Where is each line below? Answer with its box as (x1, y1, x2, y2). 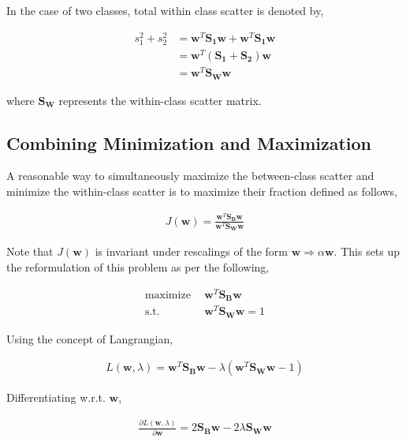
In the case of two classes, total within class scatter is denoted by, (6, 2, 324, 18)
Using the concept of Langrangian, (6, 330, 173, 346)
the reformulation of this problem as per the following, (6, 258, 270, 275)
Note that (6, 243, 54, 260)
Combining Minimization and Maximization (6, 130, 372, 155)
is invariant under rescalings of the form (95, 243, 288, 260)
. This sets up (333, 243, 400, 260)
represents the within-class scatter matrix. (58, 92, 262, 108)
